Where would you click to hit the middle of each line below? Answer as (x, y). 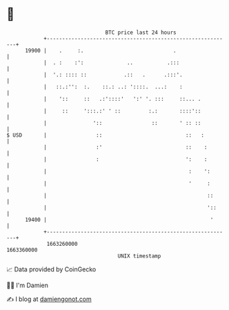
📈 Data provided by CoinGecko (51, 269)
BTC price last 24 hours (141, 32)
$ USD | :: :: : (106, 135)
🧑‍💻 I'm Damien (28, 285)
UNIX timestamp (139, 256)
